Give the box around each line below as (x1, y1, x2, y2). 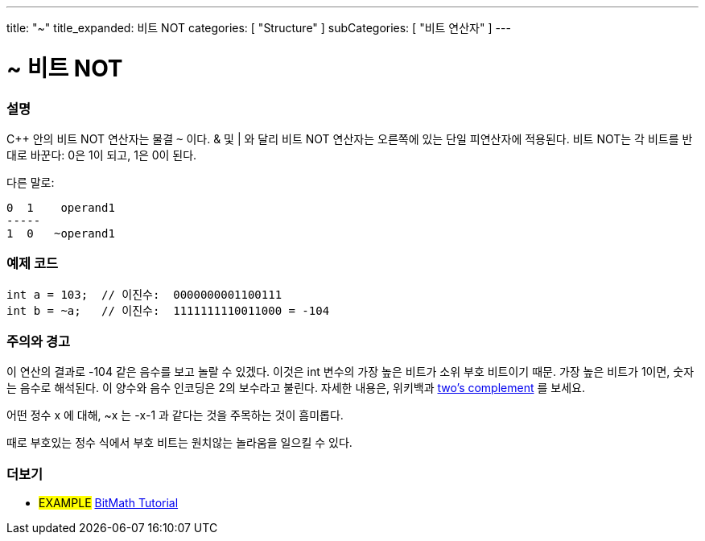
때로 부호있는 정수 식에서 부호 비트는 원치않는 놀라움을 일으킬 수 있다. (6, 436, 352, 450)
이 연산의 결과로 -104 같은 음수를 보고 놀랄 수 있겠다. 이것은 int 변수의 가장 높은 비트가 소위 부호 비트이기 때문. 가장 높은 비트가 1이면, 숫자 (6, 365, 695, 379)
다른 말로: (6, 175, 55, 189)
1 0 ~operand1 (6, 226, 115, 240)
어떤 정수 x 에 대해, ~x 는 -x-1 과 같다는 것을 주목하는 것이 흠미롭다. (6, 408, 344, 423)
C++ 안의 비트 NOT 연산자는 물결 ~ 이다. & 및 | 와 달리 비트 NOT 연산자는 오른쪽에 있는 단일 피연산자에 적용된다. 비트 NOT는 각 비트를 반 (6, 131, 693, 146)
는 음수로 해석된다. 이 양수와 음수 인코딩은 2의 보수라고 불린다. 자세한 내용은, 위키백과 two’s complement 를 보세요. (6, 381, 585, 395)
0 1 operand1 (6, 200, 115, 214)
